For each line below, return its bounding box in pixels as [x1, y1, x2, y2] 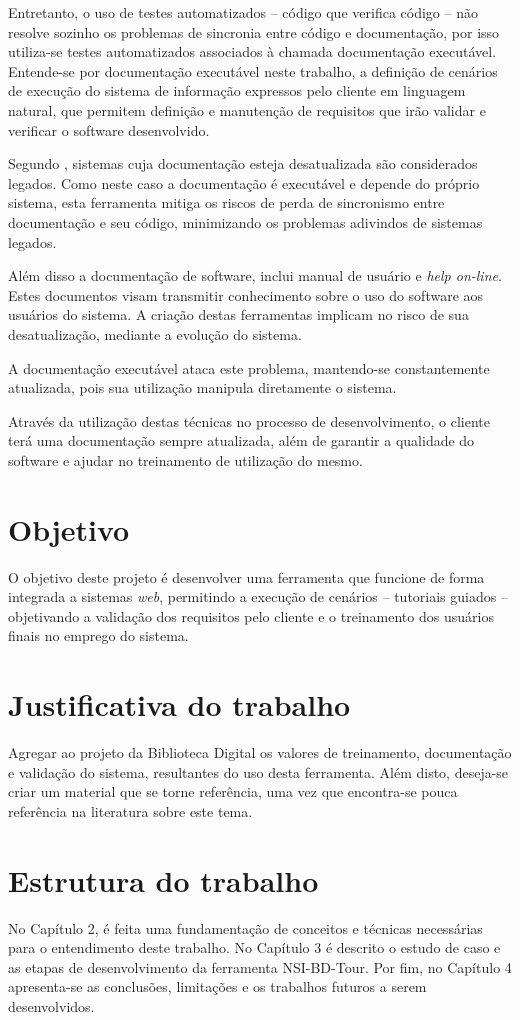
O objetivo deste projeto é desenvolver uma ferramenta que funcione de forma [8, 566, 485, 587]
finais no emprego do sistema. [8, 625, 189, 646]
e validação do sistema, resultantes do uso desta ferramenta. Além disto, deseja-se [8, 761, 509, 782]
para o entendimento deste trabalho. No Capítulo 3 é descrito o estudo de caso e [8, 937, 501, 958]
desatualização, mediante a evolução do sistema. [8, 323, 302, 344]
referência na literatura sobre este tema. [8, 800, 253, 821]
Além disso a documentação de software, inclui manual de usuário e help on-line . [8, 265, 502, 286]
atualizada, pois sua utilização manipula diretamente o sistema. [8, 377, 397, 398]
